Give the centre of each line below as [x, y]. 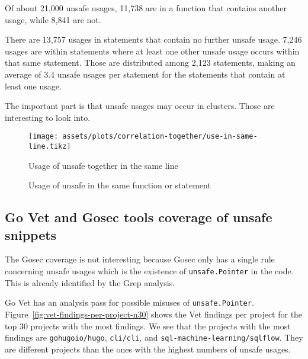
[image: [44, 137]
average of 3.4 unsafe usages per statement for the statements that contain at [145, 74]
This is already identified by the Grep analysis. [90, 282]
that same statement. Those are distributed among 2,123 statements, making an [150, 62]
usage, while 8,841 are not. [53, 19]
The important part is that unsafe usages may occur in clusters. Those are [140, 106]
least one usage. [33, 86]
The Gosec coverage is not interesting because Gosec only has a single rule [140, 259]
